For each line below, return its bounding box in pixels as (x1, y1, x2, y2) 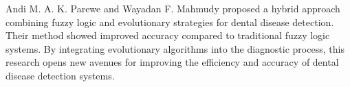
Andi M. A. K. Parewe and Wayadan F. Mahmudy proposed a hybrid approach (6, 1, 340, 15)
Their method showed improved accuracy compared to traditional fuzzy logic (6, 28, 330, 42)
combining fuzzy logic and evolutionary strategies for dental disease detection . (6, 14, 334, 29)
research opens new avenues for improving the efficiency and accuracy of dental (6, 55, 339, 69)
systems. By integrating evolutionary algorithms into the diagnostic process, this (6, 41, 344, 55)
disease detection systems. (6, 68, 115, 82)
